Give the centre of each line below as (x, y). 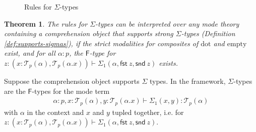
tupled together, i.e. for (148, 112)
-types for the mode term (71, 91)
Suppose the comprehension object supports (72, 81)
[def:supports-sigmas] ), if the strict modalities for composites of (101, 43)
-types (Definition (208, 33)
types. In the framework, (187, 81)
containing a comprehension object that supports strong (89, 33)
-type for (103, 53)
